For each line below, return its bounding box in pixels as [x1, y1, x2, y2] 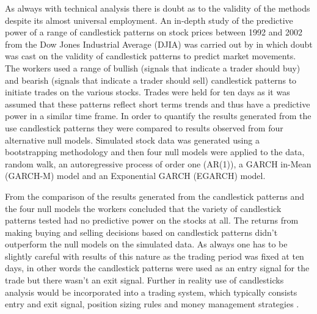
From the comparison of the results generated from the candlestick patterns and [5, 189, 305, 202]
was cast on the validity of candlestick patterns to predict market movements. [5, 49, 296, 62]
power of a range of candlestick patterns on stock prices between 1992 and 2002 [5, 26, 302, 38]
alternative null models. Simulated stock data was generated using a [5, 133, 260, 146]
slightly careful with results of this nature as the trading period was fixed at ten [5, 249, 304, 262]
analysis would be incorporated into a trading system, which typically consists [5, 285, 297, 298]
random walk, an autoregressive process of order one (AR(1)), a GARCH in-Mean [5, 157, 312, 170]
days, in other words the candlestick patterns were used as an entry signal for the [5, 261, 310, 274]
